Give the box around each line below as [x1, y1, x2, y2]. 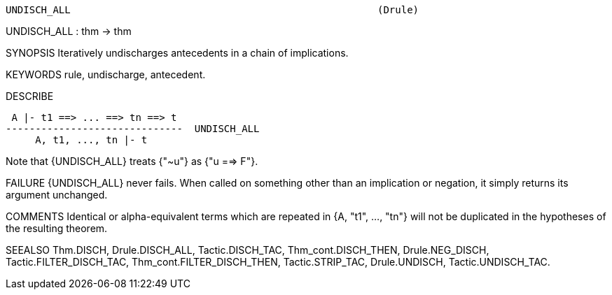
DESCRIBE [6, 90, 54, 102]
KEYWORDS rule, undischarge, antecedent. [6, 69, 206, 80]
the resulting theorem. [6, 222, 108, 234]
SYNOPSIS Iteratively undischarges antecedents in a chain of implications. [6, 47, 349, 59]
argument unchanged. [6, 189, 108, 201]
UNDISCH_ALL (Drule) [6, 4, 419, 15]
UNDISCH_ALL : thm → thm [6, 25, 132, 37]
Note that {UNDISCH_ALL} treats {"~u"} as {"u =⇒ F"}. [6, 155, 258, 167]
